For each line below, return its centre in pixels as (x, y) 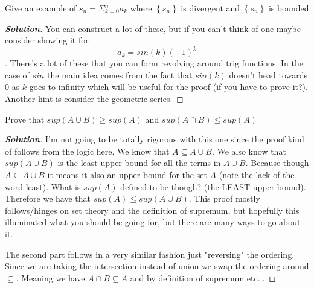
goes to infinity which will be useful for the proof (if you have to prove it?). (168, 87)
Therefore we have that (48, 198)
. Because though (277, 163)
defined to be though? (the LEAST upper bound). (213, 186)
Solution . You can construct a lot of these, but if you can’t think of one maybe (153, 28)
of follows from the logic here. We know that (87, 151)
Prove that (25, 119)
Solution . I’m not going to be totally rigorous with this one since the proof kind (155, 139)
